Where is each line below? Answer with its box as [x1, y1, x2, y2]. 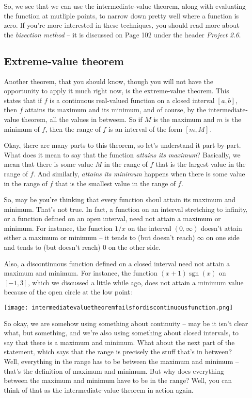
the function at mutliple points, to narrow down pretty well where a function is [4, 10, 239, 20]
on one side [206, 232, 240, 242]
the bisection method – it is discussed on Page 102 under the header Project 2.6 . [4, 29, 241, 39]
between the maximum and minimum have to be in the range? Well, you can [4, 375, 232, 385]
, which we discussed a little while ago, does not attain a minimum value [28, 277, 244, 287]
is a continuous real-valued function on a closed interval [49, 95, 215, 105]
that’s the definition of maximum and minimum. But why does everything [4, 365, 224, 376]
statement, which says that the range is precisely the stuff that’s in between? [4, 346, 232, 357]
